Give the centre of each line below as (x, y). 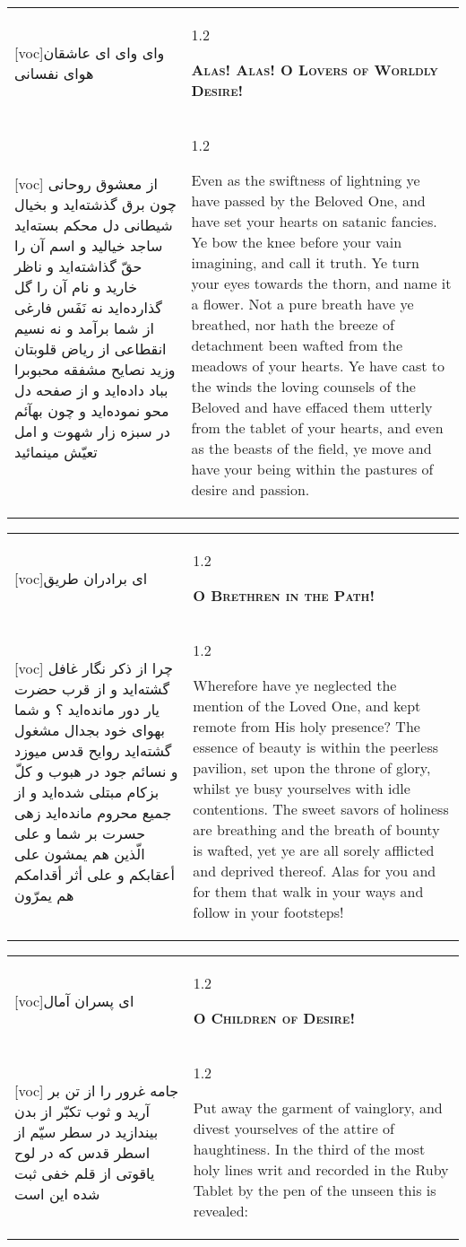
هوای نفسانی (54, 73)
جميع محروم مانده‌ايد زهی (93, 812)
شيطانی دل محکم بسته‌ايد (94, 224)
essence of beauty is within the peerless (316, 747)
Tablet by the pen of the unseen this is (315, 1190)
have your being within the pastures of (312, 469)
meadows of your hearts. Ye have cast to (318, 366)
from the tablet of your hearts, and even (317, 427)
